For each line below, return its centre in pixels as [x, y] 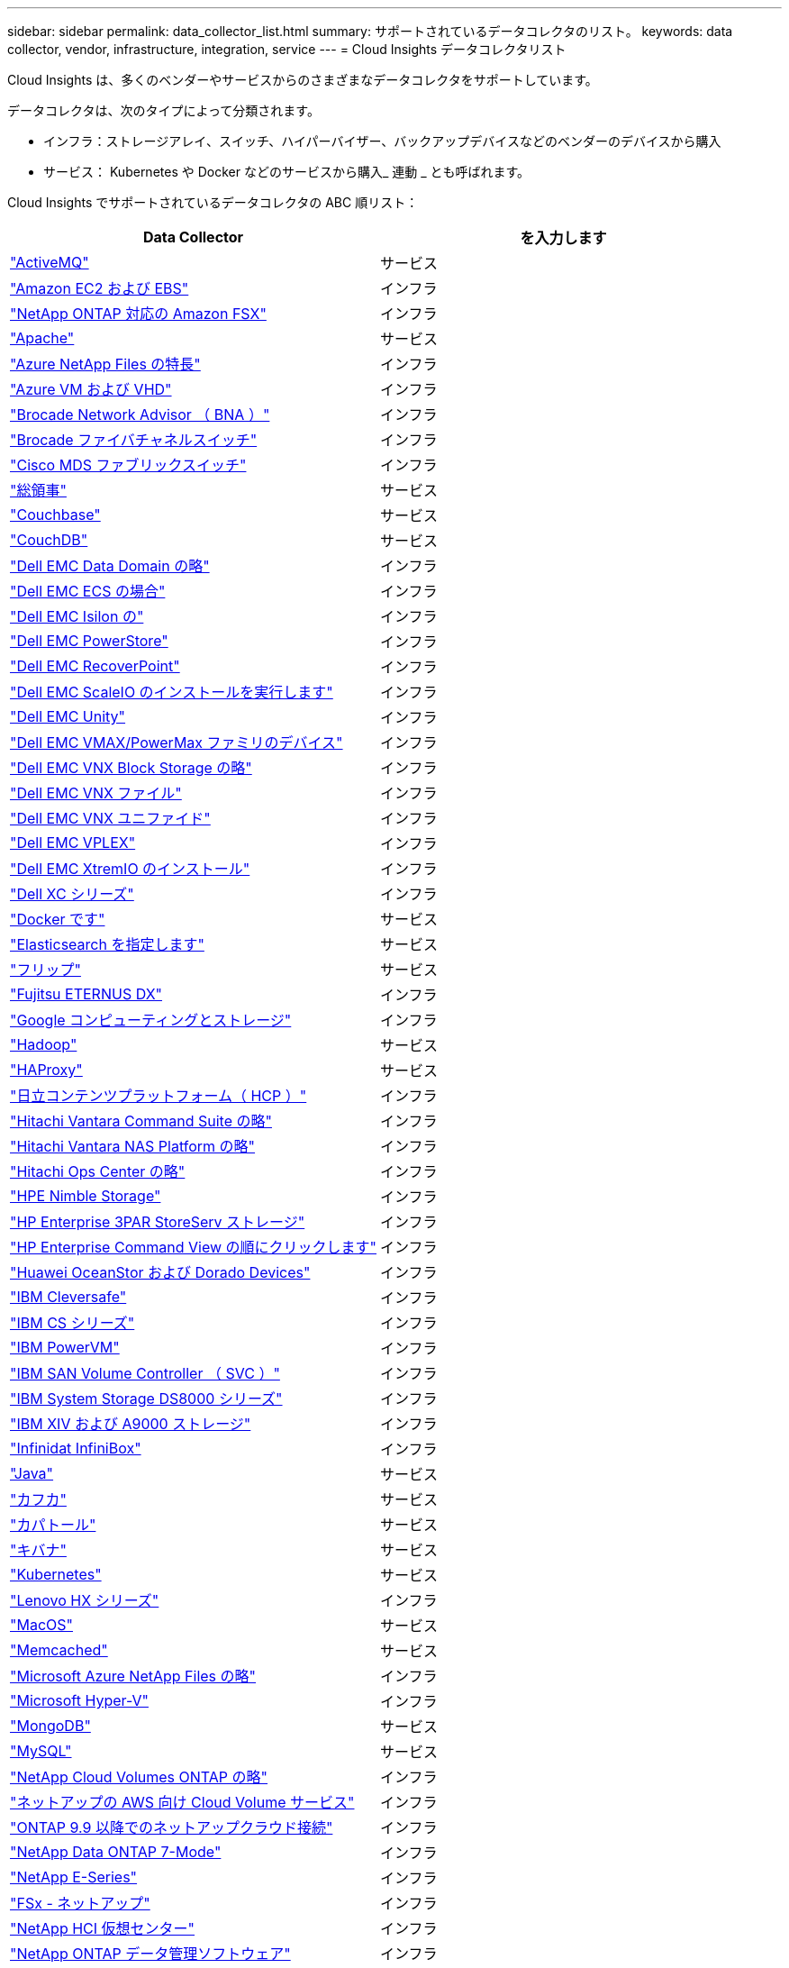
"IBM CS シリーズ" [73, 1323]
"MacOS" [41, 1625]
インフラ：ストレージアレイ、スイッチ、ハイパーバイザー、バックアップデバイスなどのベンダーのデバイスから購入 [382, 141]
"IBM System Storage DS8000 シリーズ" [146, 1399]
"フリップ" [45, 970]
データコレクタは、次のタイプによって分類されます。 [163, 110]
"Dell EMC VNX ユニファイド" [110, 818]
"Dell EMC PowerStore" [89, 641]
